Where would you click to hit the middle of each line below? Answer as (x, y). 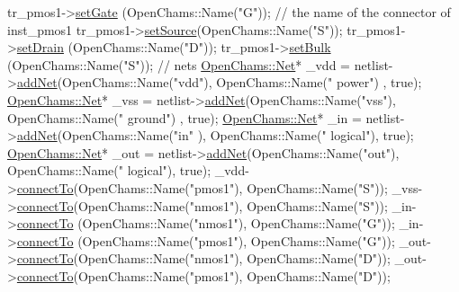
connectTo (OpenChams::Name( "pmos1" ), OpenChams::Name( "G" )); (206, 240)
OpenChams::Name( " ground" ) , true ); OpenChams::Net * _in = (184, 117)
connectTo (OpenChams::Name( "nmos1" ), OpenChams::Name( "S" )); (202, 205)
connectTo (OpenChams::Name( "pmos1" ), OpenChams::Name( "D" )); (203, 275)
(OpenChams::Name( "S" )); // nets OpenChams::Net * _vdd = (179, 64)
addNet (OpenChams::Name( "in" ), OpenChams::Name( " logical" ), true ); (215, 135)
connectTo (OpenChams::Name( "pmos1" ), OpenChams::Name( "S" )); (202, 187)
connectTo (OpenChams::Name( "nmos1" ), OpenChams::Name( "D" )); (203, 258)
